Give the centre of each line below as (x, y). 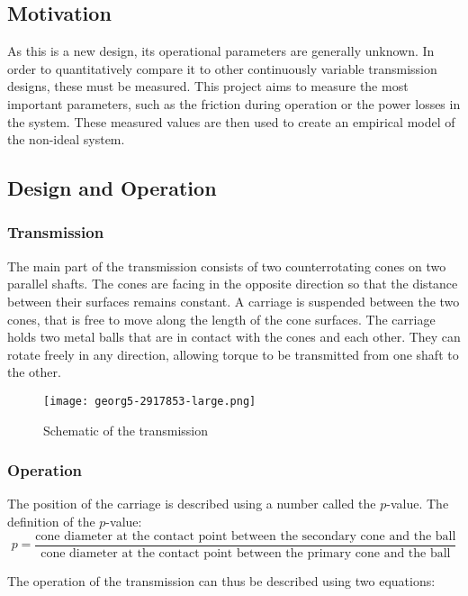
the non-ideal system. (66, 139)
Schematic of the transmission (126, 430)
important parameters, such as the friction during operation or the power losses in (234, 103)
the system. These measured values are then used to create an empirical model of (231, 121)
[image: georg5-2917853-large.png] (150, 401)
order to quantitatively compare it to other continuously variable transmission (222, 68)
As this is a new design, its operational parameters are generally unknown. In (221, 51)
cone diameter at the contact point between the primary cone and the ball (246, 553)
